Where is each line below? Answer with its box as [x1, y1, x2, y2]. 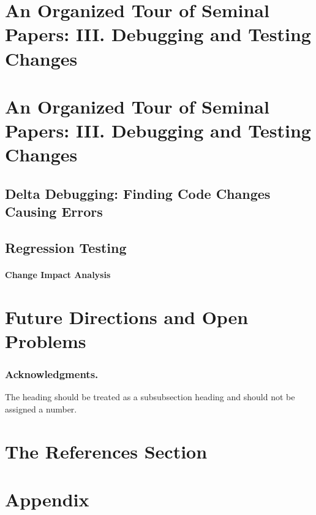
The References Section [5, 438, 208, 463]
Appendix [5, 487, 89, 512]
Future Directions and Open [5, 304, 249, 329]
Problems [5, 328, 86, 354]
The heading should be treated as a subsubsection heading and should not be [5, 390, 295, 403]
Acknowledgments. [5, 366, 99, 382]
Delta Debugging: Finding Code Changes [5, 184, 271, 203]
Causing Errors [5, 202, 103, 221]
